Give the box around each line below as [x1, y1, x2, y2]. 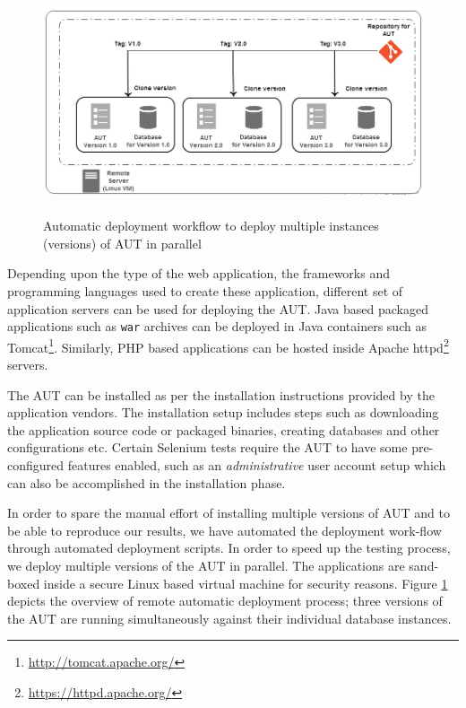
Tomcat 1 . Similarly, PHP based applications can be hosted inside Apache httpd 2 [7, 335, 449, 356]
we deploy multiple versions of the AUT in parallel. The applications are [7, 556, 405, 574]
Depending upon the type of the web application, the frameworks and [7, 264, 390, 283]
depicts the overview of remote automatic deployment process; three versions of [7, 591, 443, 610]
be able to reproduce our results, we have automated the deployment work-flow [7, 520, 442, 539]
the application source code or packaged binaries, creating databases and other [7, 420, 440, 439]
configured [7, 456, 65, 475]
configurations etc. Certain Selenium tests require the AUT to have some [7, 438, 408, 457]
